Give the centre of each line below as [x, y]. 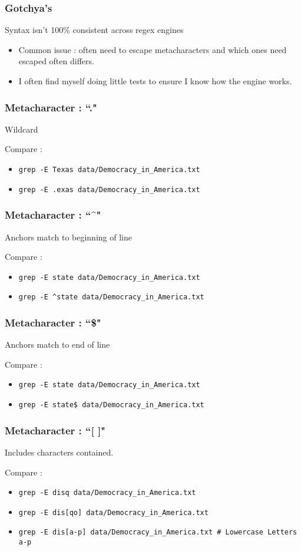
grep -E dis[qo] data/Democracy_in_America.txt [113, 512]
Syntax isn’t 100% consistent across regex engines [94, 30]
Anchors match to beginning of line [68, 237]
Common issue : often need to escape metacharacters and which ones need [153, 49]
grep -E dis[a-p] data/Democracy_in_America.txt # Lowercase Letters [158, 532]
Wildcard [21, 129]
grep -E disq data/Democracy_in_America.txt [107, 493]
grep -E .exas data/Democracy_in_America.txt [109, 189]
